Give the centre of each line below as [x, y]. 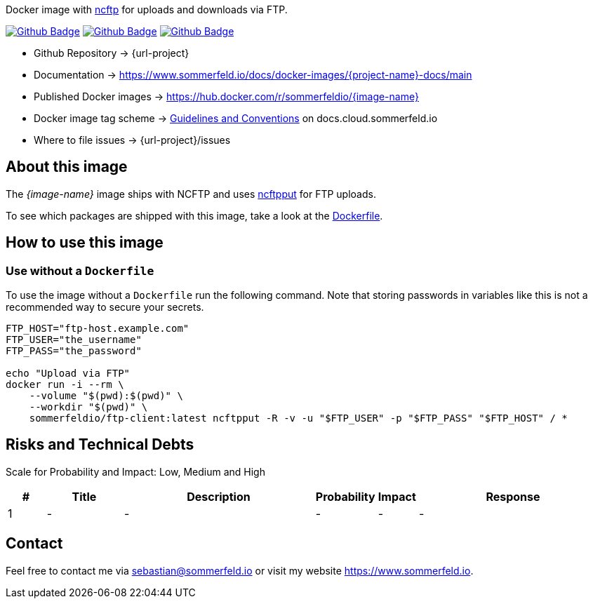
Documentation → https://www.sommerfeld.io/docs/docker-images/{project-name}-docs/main [253, 75]
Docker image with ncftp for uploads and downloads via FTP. [147, 9]
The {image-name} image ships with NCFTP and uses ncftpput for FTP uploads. [191, 194]
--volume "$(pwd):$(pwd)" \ [106, 396]
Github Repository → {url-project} [112, 53]
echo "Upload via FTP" [68, 374]
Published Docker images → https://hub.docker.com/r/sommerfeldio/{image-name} [226, 96]
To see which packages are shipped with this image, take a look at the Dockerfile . [194, 215]
